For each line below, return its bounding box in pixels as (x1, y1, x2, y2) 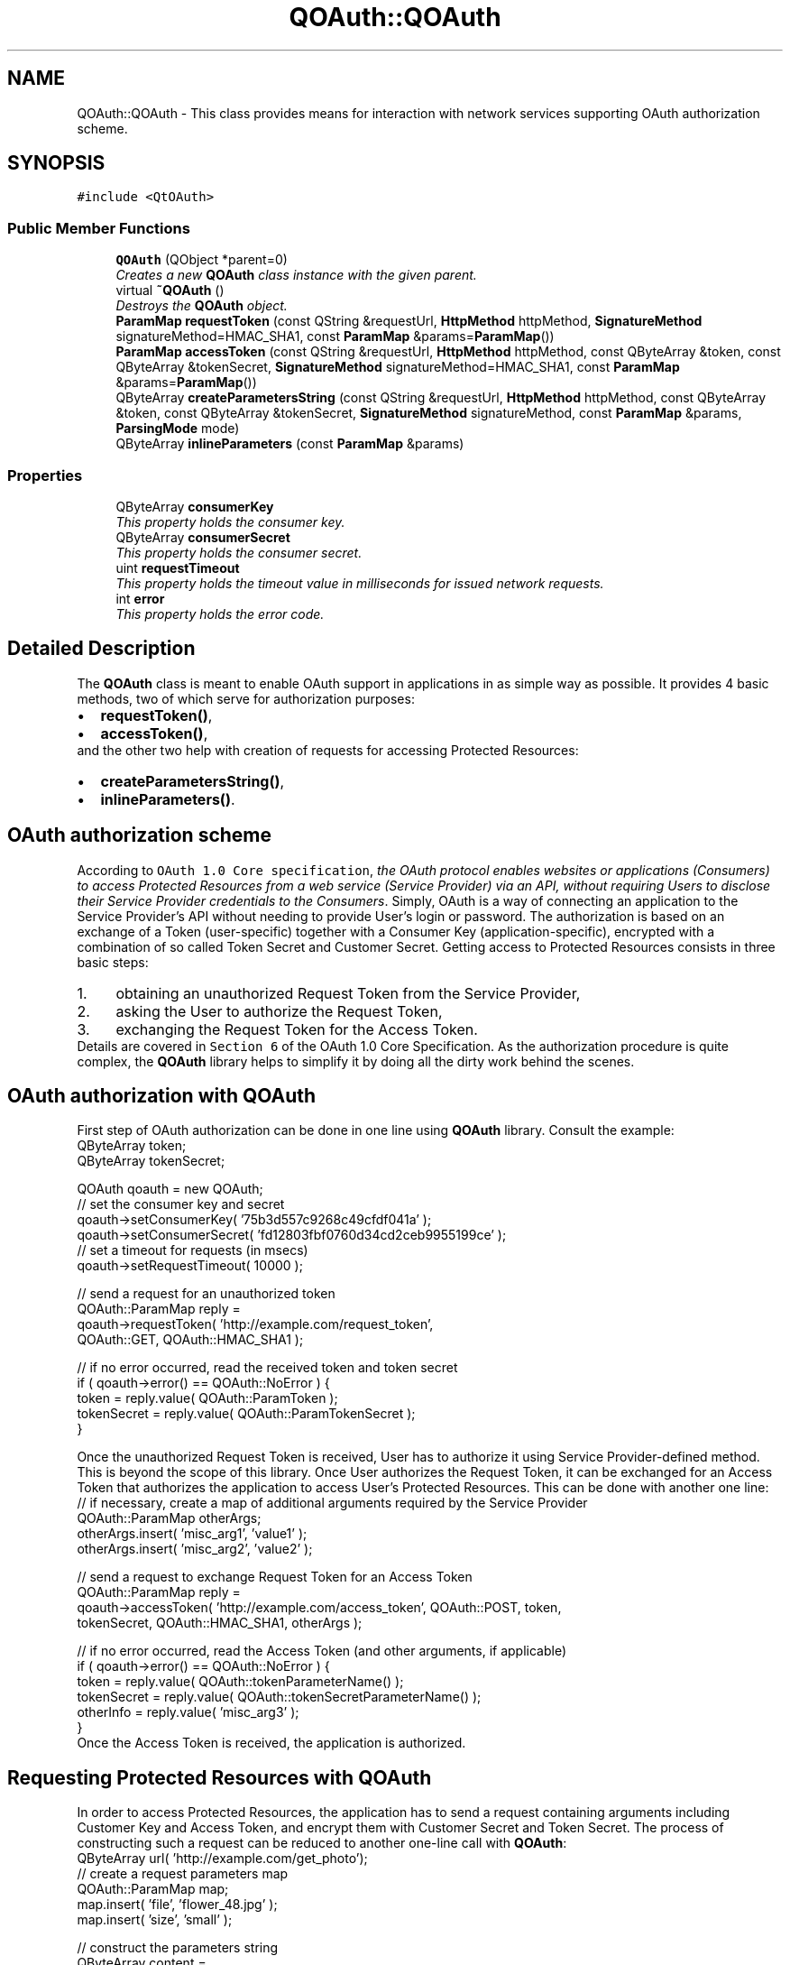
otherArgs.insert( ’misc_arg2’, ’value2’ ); (77, 1541, 313, 1557)
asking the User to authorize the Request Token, (115, 1001, 443, 1020)
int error (115, 590, 165, 606)
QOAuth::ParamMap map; (77, 1881, 229, 1897)
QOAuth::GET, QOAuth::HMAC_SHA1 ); (77, 1332, 304, 1348)
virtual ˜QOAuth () (115, 282, 225, 299)
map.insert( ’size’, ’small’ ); (77, 1912, 233, 1928)
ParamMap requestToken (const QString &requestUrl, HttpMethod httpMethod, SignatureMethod (115, 313, 703, 329)
